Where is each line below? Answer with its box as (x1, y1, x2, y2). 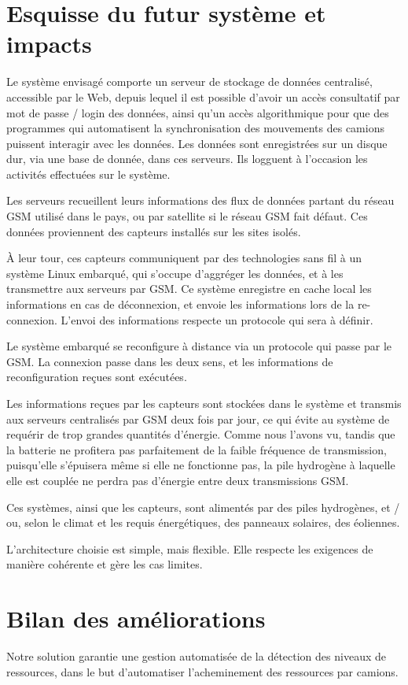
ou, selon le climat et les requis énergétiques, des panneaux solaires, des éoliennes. (6, 514, 400, 531)
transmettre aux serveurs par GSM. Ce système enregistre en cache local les (6, 280, 372, 297)
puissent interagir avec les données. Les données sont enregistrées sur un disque (6, 135, 388, 151)
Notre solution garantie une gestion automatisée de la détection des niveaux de (6, 648, 386, 665)
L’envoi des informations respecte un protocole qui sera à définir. (61, 311, 373, 328)
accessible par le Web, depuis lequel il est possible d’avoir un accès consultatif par (6, 88, 400, 105)
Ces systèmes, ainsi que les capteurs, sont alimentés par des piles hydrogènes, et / (6, 498, 400, 515)
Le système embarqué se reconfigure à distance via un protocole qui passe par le (6, 338, 392, 354)
